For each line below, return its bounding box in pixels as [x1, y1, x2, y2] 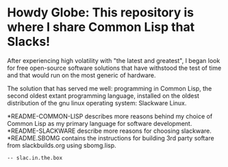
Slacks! [7, 34, 51, 49]
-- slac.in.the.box [7, 154, 63, 162]
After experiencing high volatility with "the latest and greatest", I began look [7, 56, 220, 64]
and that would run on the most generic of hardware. [7, 70, 156, 79]
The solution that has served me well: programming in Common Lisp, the [7, 84, 212, 92]
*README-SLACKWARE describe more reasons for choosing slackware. [7, 127, 212, 135]
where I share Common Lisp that [7, 19, 195, 35]
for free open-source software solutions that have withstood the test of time [7, 64, 222, 72]
